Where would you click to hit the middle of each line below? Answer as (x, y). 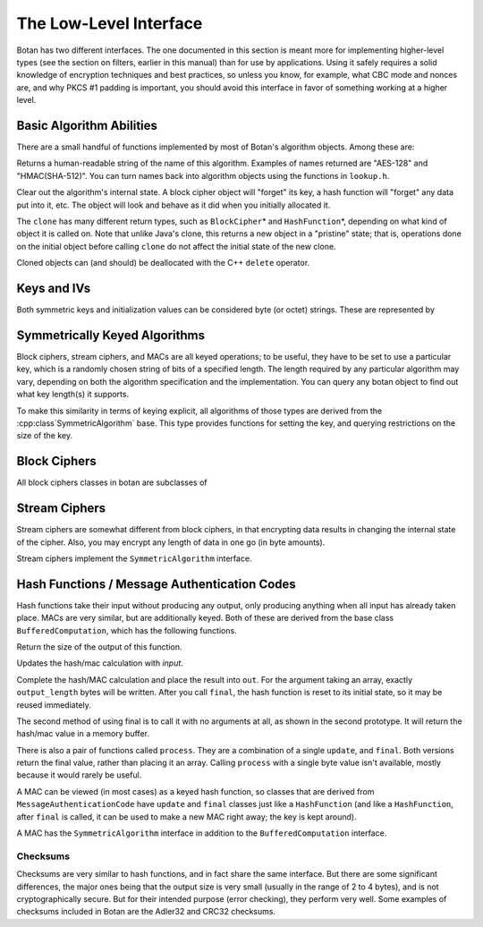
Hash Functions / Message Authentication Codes (157, 584)
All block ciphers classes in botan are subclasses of (112, 482)
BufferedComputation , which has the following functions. (127, 630)
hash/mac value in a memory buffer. (83, 734)
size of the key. (45, 436)
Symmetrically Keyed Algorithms (111, 335)
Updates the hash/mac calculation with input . (100, 663)
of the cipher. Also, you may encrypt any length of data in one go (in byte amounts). (171, 542)
